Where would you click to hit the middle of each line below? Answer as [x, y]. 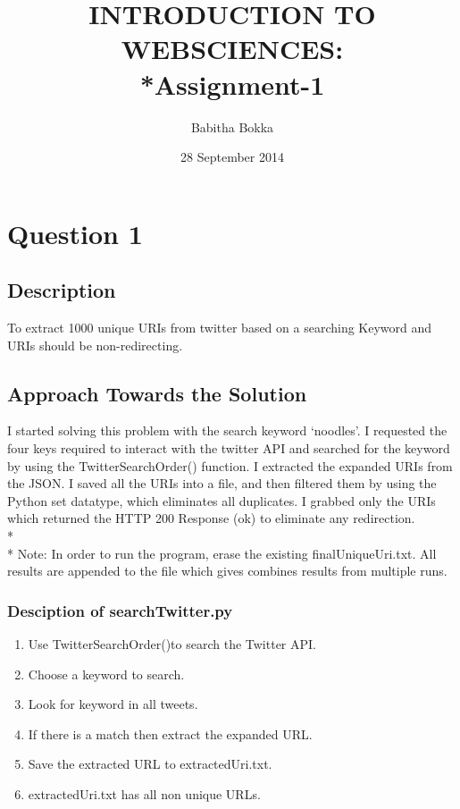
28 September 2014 [232, 157]
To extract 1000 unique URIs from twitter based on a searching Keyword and [220, 328]
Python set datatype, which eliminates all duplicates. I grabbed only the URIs [222, 500]
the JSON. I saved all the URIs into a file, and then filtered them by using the [222, 483]
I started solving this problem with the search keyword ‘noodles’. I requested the [227, 430]
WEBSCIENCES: [232, 49]
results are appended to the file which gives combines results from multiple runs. [227, 571]
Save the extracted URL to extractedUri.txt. [150, 764]
